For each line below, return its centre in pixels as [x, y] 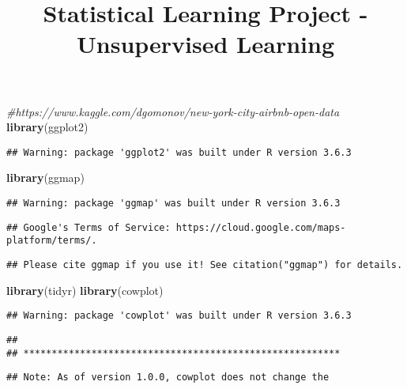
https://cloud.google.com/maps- [261, 227]
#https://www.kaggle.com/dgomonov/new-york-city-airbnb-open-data [173, 111]
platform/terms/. [52, 241]
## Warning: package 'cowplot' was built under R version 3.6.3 [179, 316]
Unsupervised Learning [205, 44]
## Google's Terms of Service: [89, 227]
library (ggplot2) [47, 127]
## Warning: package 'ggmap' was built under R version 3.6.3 [173, 203]
